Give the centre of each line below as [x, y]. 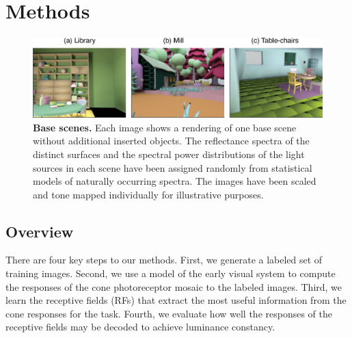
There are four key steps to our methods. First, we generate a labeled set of [164, 260]
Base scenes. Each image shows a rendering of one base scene [165, 127]
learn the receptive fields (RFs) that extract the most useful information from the [176, 300]
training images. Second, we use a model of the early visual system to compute [171, 273]
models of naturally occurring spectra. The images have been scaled [175, 181]
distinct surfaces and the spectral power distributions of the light [169, 154]
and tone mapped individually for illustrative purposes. [148, 194]
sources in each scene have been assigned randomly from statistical [173, 167]
